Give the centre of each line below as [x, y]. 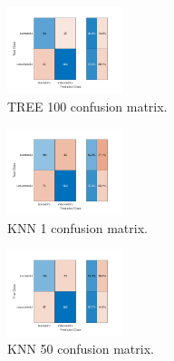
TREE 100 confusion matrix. [87, 107]
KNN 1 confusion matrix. [77, 227]
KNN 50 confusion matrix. [81, 349]
